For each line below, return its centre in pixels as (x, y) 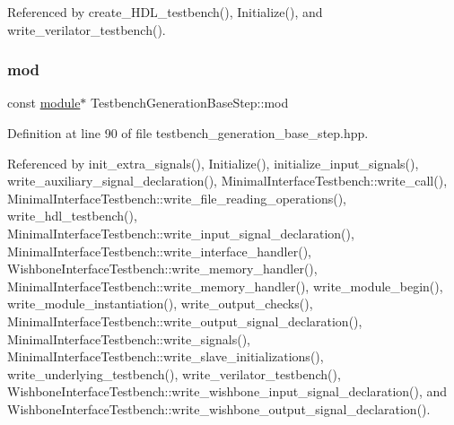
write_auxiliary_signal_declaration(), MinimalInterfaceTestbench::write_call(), (227, 181)
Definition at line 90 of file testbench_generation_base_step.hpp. (188, 133)
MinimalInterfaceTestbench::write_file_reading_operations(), (177, 198)
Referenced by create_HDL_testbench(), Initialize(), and (165, 12)
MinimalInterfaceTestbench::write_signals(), (129, 338)
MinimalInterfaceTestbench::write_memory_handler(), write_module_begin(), (225, 286)
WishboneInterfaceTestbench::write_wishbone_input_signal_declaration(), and (227, 391)
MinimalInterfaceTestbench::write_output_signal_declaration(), (185, 321)
